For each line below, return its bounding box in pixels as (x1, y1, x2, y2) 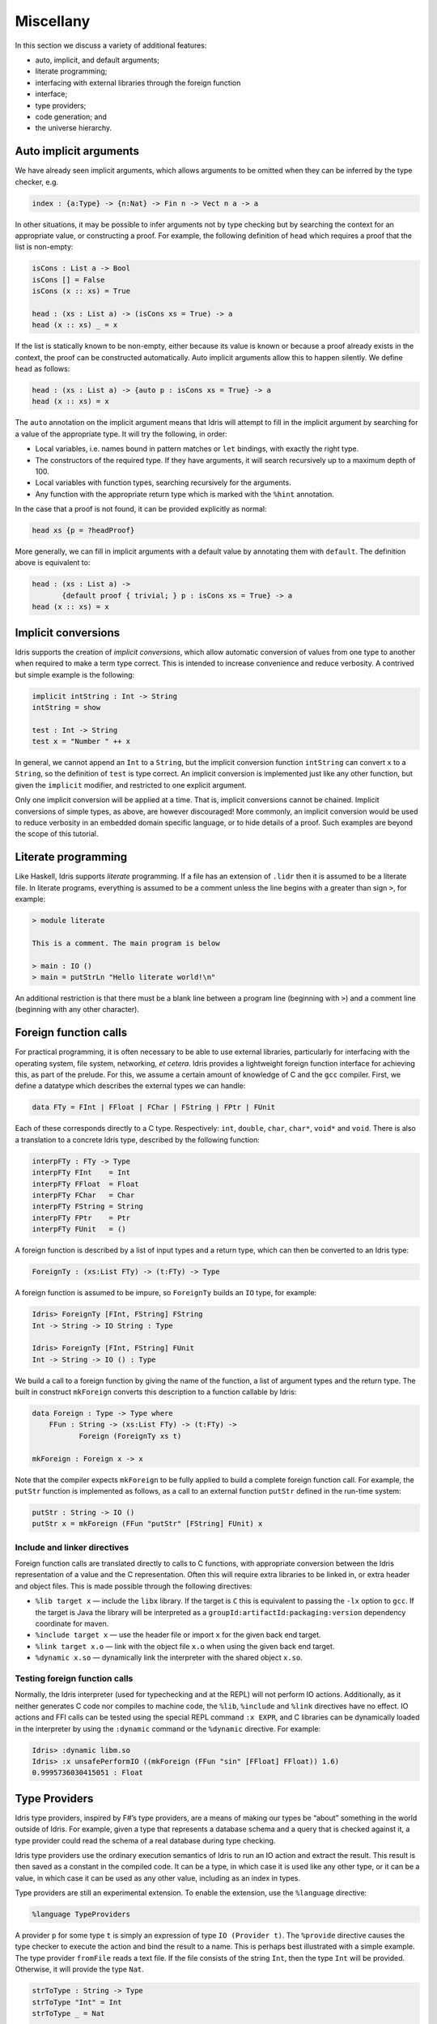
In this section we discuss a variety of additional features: (15, 40, 207, 50)
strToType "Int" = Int (32, 1997, 122, 2007)
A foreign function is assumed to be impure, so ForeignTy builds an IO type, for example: (15, 1288, 317, 1298)
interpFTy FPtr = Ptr (32, 1213, 131, 1222)
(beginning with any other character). (15, 1005, 139, 1014)
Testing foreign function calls (15, 1673, 134, 1684)
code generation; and (35, 112, 107, 121)
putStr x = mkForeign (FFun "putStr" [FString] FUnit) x (32, 1519, 263, 1529)
